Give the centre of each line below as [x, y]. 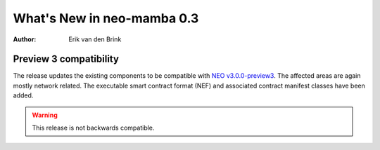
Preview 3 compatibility [66, 59]
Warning [45, 115]
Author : [25, 39]
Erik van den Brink [95, 39]
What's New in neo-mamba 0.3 [106, 18]
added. [23, 95]
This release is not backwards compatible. [93, 128]
